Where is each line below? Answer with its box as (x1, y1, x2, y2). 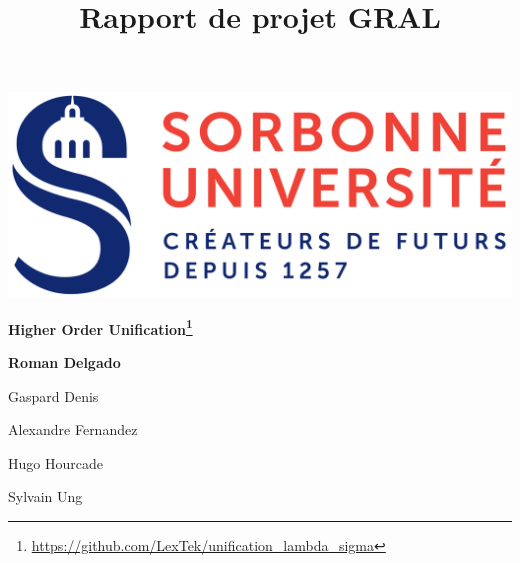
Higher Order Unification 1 (8, 315, 193, 339)
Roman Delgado (8, 351, 121, 372)
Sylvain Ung (8, 486, 83, 507)
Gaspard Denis (8, 385, 99, 406)
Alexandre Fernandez (8, 419, 138, 440)
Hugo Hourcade (8, 452, 103, 473)
